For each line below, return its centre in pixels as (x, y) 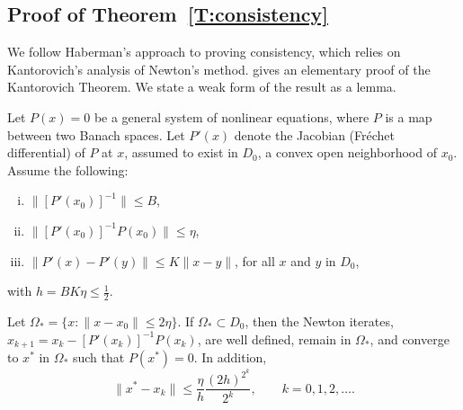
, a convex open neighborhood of (347, 152)
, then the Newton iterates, (319, 321)
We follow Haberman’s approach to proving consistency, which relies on (204, 52)
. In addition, (230, 357)
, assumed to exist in (181, 152)
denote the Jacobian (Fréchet (314, 134)
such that (98, 357)
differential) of (46, 152)
